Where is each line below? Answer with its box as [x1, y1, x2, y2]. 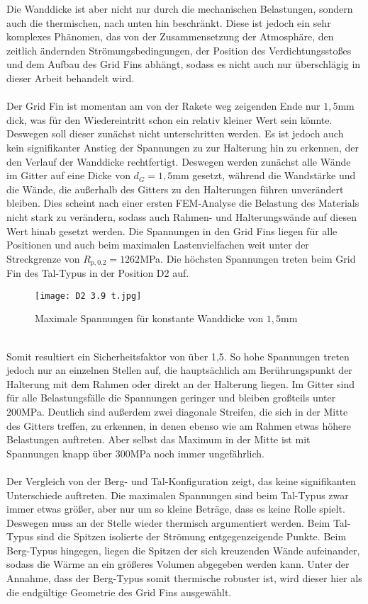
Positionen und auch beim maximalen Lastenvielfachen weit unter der [6, 237, 309, 252]
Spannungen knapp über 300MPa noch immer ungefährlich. [6, 445, 264, 460]
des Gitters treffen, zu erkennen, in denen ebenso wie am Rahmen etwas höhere [6, 418, 352, 433]
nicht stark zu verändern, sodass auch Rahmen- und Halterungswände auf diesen [6, 209, 357, 224]
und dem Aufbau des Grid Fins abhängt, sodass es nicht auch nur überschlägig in [6, 57, 361, 72]
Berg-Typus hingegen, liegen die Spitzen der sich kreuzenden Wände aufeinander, [6, 542, 360, 557]
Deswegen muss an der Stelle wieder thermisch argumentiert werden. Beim [6, 515, 330, 530]
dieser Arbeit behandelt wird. [6, 70, 135, 85]
